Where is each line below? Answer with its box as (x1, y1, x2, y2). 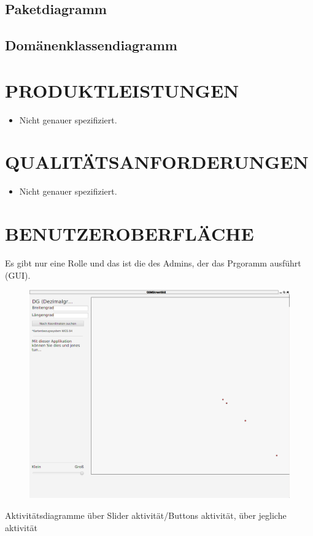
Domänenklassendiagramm (5, 36, 177, 55)
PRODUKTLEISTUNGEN (5, 77, 239, 103)
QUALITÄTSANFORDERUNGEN (5, 149, 309, 174)
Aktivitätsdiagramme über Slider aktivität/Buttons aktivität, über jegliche (5, 509, 287, 522)
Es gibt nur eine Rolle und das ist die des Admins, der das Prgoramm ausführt (5, 257, 301, 270)
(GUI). (5, 268, 31, 281)
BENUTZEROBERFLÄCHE (5, 221, 254, 246)
